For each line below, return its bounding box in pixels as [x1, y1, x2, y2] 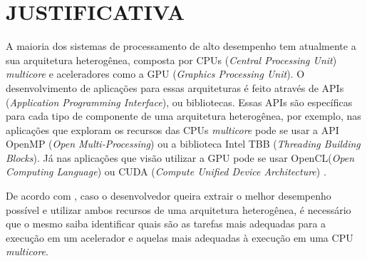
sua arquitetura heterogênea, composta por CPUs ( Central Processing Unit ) [6, 52, 337, 67]
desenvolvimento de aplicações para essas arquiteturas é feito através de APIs [6, 80, 344, 95]
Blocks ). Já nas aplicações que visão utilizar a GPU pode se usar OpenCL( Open [6, 150, 355, 165]
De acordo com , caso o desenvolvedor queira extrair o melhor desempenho [6, 188, 331, 203]
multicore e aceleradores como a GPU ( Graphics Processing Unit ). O [6, 66, 305, 81]
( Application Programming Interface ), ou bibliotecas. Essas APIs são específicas [6, 94, 353, 109]
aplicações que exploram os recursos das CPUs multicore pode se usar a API [6, 122, 339, 137]
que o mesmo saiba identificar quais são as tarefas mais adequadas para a [6, 216, 326, 231]
